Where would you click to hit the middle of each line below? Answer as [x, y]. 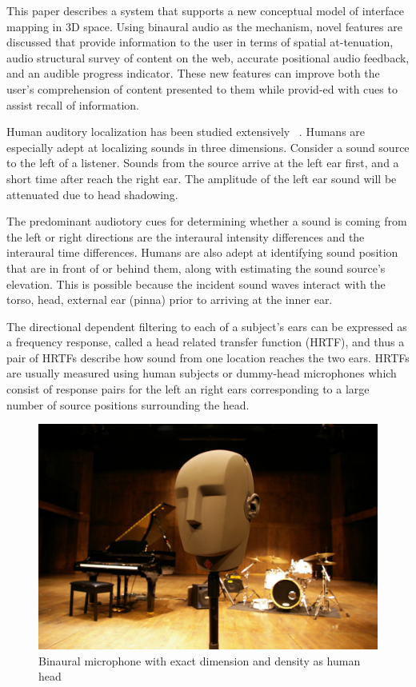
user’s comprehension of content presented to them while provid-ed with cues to [202, 88]
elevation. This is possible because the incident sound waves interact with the [196, 284]
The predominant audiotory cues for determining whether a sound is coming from [207, 221]
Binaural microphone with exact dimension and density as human [200, 660]
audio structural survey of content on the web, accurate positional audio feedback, [208, 57]
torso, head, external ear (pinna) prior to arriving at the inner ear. [170, 300]
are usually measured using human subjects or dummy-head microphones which [202, 373]
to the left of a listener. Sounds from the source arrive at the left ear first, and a [203, 163]
